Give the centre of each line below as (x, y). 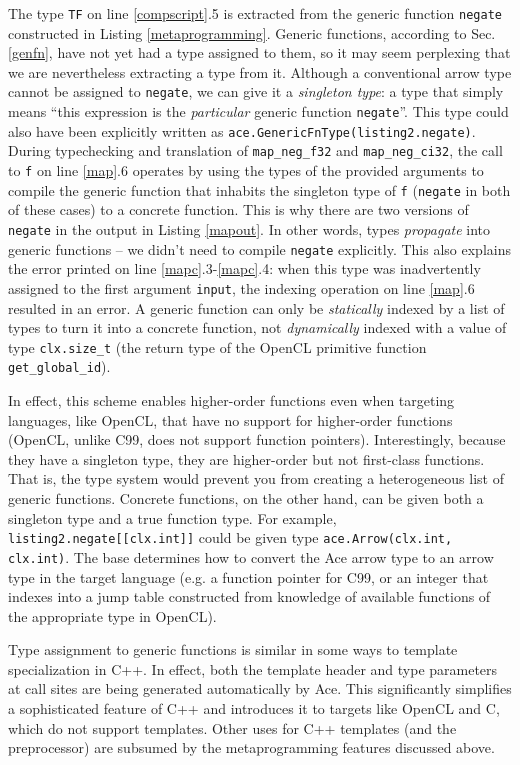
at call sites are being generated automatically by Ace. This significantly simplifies (260, 688)
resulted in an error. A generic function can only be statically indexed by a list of (256, 307)
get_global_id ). (59, 366)
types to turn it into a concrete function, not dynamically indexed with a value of (257, 327)
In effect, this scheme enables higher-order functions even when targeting (231, 400)
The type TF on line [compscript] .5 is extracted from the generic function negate (255, 13)
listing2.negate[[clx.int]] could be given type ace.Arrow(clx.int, (230, 537)
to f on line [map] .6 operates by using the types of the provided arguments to (246, 170)
